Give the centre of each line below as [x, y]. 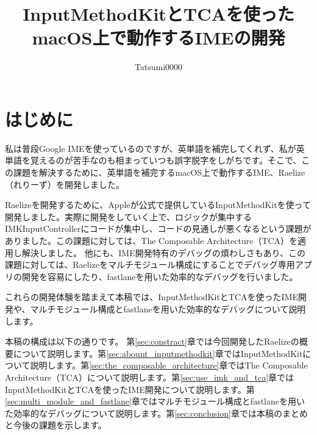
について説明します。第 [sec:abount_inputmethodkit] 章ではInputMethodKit [158, 353]
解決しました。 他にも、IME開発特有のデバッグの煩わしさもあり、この [164, 252]
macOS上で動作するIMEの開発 [158, 38]
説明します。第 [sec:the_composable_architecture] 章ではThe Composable [169, 365]
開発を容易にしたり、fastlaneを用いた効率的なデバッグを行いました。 [160, 276]
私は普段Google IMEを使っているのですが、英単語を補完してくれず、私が [151, 148]
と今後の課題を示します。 [56, 425]
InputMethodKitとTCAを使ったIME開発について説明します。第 [130, 389]
